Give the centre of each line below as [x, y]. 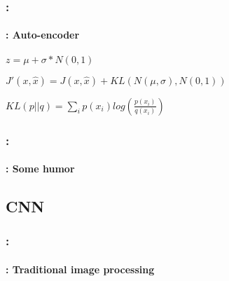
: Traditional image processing [80, 269]
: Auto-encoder [43, 35]
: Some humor [40, 169]
